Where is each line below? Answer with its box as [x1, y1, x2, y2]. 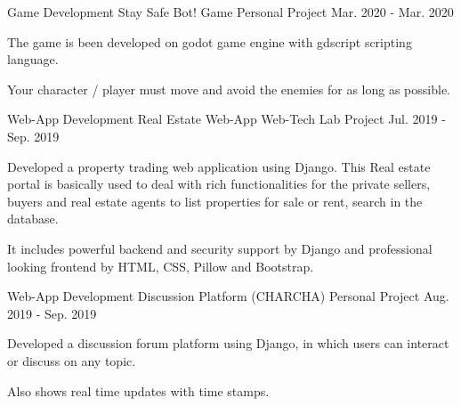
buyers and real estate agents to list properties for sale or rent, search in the [7, 191, 423, 210]
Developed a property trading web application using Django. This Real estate [7, 157, 431, 175]
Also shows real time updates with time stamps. [7, 381, 270, 400]
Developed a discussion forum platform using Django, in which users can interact [7, 334, 449, 353]
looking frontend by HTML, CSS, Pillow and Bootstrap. [7, 256, 314, 275]
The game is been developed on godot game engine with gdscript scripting [7, 32, 412, 51]
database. [7, 209, 59, 228]
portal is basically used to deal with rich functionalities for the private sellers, [7, 175, 431, 193]
